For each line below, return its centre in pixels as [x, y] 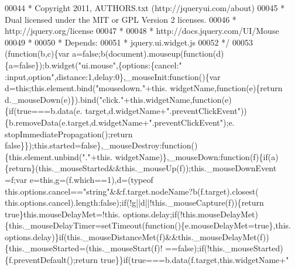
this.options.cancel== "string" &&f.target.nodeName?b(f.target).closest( [132, 191]
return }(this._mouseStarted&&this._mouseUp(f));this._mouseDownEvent [143, 168]
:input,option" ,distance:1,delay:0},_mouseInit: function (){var [113, 76]
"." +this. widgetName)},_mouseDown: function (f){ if [175, 156]
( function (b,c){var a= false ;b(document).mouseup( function [109, 53]
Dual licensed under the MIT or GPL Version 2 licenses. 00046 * [121, 19]
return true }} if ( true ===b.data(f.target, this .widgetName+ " [182, 260]
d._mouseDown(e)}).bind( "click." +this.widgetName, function [113, 99]
